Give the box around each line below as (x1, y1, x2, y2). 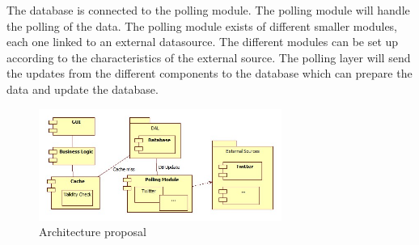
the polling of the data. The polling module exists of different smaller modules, (6, 17, 398, 34)
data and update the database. (6, 80, 159, 97)
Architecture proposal (39, 223, 146, 240)
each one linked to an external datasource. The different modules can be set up (6, 33, 399, 50)
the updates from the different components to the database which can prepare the (6, 65, 413, 82)
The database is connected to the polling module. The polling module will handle (6, 2, 410, 18)
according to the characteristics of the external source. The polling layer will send (6, 49, 411, 65)
